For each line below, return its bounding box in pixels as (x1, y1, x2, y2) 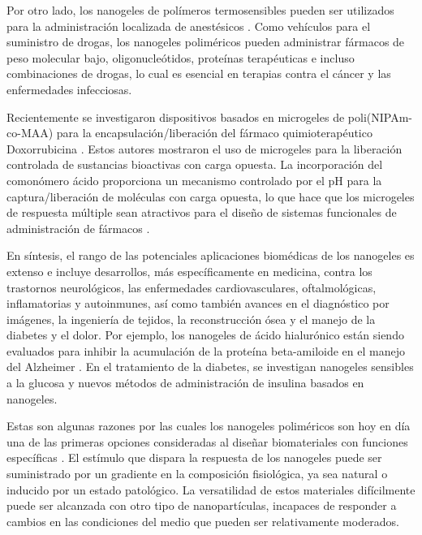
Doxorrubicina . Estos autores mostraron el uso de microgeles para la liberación (6, 140, 403, 157)
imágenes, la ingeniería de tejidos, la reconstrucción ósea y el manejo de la (6, 310, 376, 327)
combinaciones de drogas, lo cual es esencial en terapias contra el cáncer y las (6, 65, 391, 82)
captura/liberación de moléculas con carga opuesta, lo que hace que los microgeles (6, 188, 415, 205)
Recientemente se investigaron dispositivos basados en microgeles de (6, 108, 345, 125)
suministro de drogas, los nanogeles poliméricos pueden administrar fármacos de (6, 33, 405, 50)
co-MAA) (6, 124, 54, 141)
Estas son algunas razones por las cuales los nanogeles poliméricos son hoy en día (6, 417, 411, 434)
